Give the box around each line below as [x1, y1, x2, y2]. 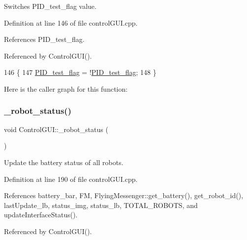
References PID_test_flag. [4, 34, 85, 44]
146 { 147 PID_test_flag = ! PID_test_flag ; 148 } [4, 67, 156, 77]
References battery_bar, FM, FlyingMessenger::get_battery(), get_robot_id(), [4, 190, 244, 201]
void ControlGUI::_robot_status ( [4, 124, 108, 134]
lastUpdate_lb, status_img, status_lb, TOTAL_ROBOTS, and [4, 200, 198, 210]
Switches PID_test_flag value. [4, 1, 96, 11]
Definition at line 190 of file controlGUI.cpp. [4, 173, 138, 184]
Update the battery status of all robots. [4, 157, 123, 167]
